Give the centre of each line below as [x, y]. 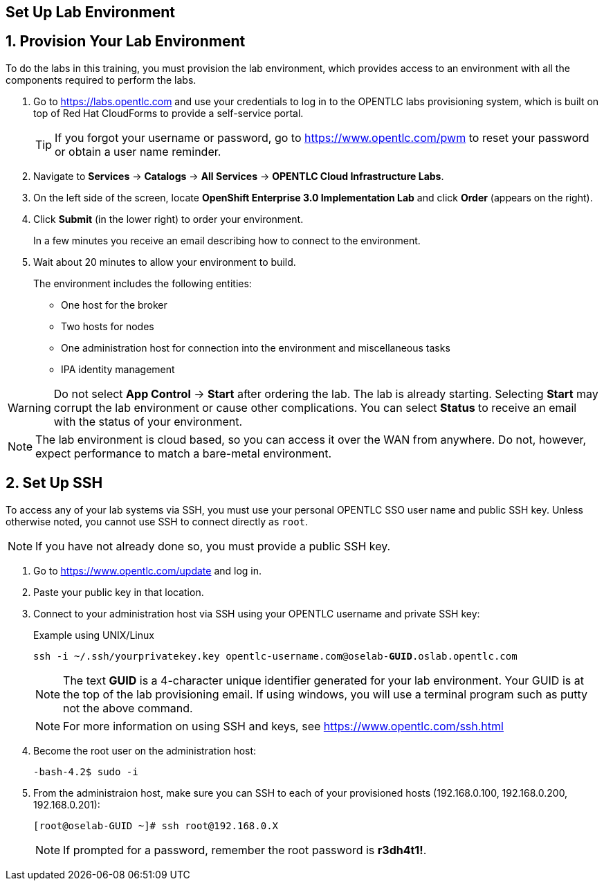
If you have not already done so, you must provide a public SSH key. [213, 546]
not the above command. [128, 708]
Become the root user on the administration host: [145, 750]
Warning [29, 407]
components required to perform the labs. [101, 80]
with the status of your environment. [148, 421]
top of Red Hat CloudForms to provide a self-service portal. [168, 113]
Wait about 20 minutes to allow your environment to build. [165, 262]
